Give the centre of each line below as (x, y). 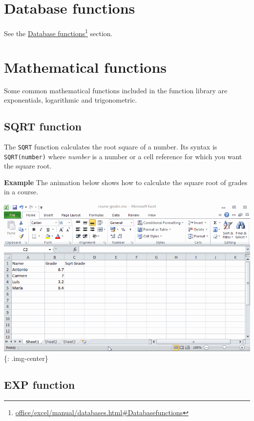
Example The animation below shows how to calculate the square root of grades (126, 182)
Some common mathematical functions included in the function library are (116, 90)
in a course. (21, 192)
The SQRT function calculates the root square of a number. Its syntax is (111, 146)
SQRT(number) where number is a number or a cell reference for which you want (123, 156)
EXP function (40, 384)
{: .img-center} (26, 358)
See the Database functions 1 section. (58, 32)
